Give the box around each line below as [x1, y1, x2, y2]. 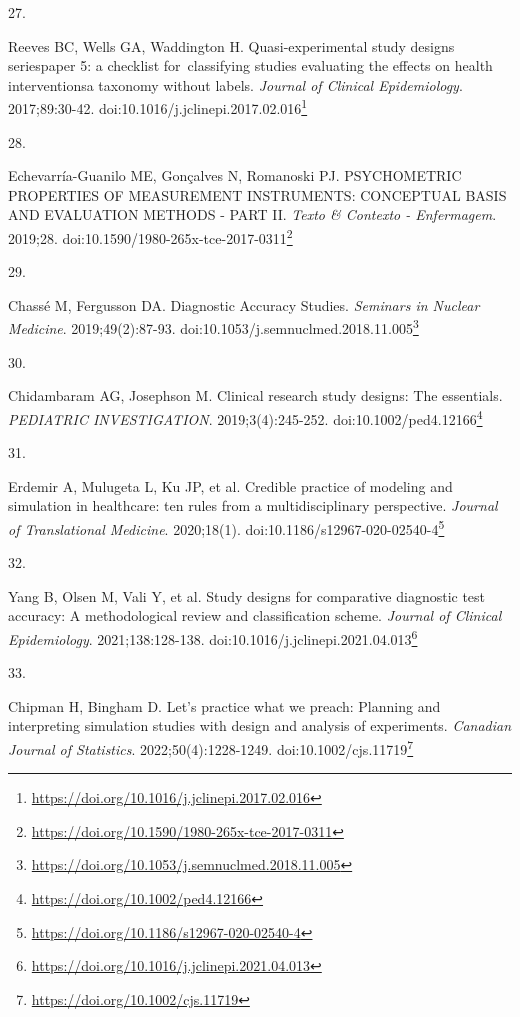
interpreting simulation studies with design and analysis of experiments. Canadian [8, 715, 512, 736]
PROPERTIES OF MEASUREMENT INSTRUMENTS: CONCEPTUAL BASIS [8, 184, 507, 205]
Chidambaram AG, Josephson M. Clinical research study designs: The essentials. [8, 385, 503, 406]
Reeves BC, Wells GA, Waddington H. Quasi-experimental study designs [8, 35, 455, 56]
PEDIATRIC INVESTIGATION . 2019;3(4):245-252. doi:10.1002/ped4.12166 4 [8, 405, 483, 429]
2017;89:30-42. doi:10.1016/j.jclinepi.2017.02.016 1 [8, 95, 308, 119]
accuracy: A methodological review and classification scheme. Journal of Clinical [8, 605, 502, 626]
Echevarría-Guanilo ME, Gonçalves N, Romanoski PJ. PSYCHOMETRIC [8, 165, 462, 186]
